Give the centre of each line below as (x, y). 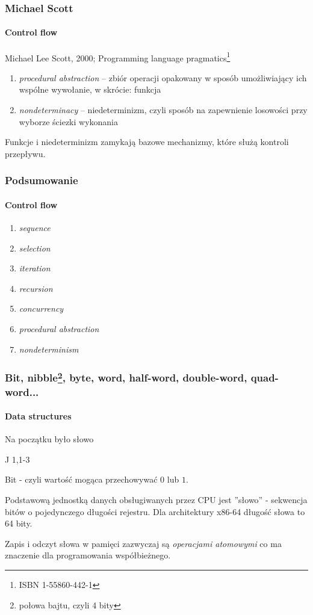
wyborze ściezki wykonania (69, 121)
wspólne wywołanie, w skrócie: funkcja (90, 89)
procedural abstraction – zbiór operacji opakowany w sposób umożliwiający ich (163, 77)
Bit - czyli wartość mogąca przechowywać (81, 479)
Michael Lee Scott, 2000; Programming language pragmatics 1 (118, 57)
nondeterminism (49, 349)
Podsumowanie (42, 180)
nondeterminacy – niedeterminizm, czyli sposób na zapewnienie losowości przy (163, 110)
